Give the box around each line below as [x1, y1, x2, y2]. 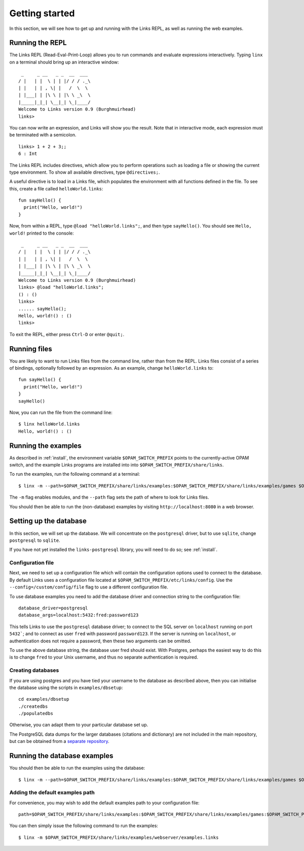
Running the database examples [9, 751, 113, 760]
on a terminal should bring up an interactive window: [9, 59, 119, 65]
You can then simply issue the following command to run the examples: [9, 823, 158, 829]
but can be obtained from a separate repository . [9, 738, 110, 744]
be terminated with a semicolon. [9, 132, 77, 138]
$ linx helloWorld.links [18, 421, 80, 427]
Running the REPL [9, 39, 67, 47]
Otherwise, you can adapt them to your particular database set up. [9, 722, 148, 728]
